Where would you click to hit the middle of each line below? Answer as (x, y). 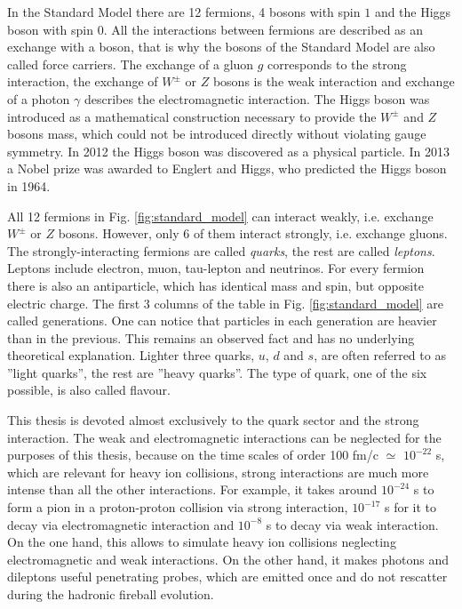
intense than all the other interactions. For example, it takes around (192, 489)
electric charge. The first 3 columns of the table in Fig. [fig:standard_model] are (226, 303)
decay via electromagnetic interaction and (121, 524)
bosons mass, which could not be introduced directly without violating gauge (217, 134)
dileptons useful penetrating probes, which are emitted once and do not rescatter (227, 577)
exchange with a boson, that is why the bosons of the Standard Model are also (221, 47)
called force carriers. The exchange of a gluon (131, 64)
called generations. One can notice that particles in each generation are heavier (222, 321)
